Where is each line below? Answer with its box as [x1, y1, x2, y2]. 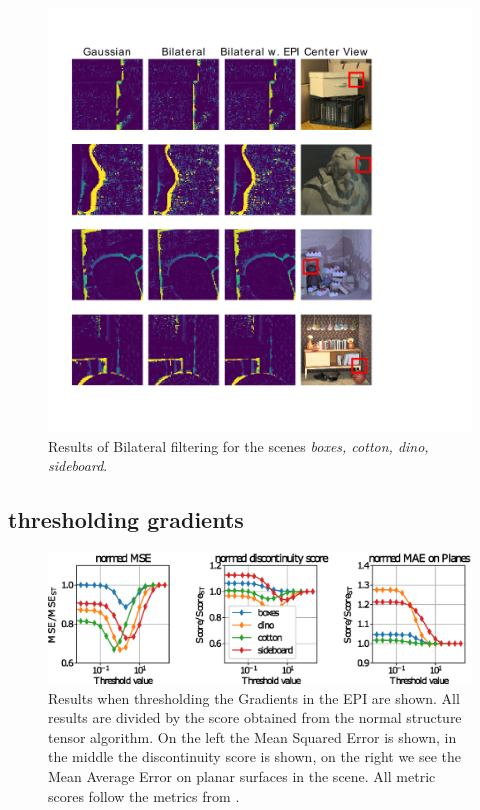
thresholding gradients [8, 504, 244, 535]
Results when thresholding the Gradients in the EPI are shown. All [48, 687, 460, 708]
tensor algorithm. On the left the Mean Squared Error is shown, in [48, 726, 457, 747]
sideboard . [48, 455, 108, 476]
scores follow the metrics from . [48, 785, 240, 806]
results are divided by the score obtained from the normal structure [48, 707, 462, 728]
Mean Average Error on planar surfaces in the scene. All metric [48, 766, 436, 787]
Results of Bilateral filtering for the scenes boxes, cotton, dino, [48, 435, 429, 456]
